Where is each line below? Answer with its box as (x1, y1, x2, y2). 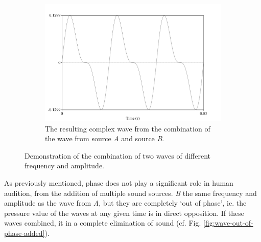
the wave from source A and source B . (45, 133, 164, 144)
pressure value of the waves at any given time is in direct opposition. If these (4, 207, 244, 218)
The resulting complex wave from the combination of (45, 123, 210, 134)
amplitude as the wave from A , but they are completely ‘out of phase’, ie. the (4, 197, 247, 208)
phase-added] (4, 228, 45, 238)
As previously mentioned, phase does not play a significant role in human (4, 178, 233, 188)
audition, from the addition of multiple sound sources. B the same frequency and (4, 187, 257, 198)
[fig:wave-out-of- (203, 217, 253, 228)
